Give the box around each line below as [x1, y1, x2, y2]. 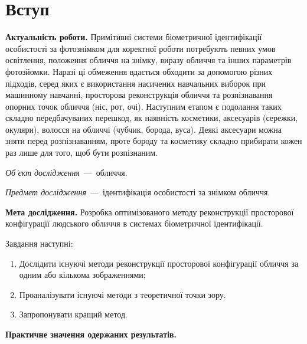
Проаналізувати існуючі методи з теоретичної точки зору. [19, 288, 226, 300]
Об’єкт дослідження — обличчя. [5, 166, 128, 178]
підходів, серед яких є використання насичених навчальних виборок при [5, 77, 266, 89]
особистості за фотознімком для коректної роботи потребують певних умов [5, 42, 276, 54]
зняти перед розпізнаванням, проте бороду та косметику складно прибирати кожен [5, 135, 302, 147]
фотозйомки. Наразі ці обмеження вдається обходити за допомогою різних [5, 65, 273, 77]
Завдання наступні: [5, 237, 73, 250]
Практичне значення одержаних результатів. [5, 328, 177, 340]
